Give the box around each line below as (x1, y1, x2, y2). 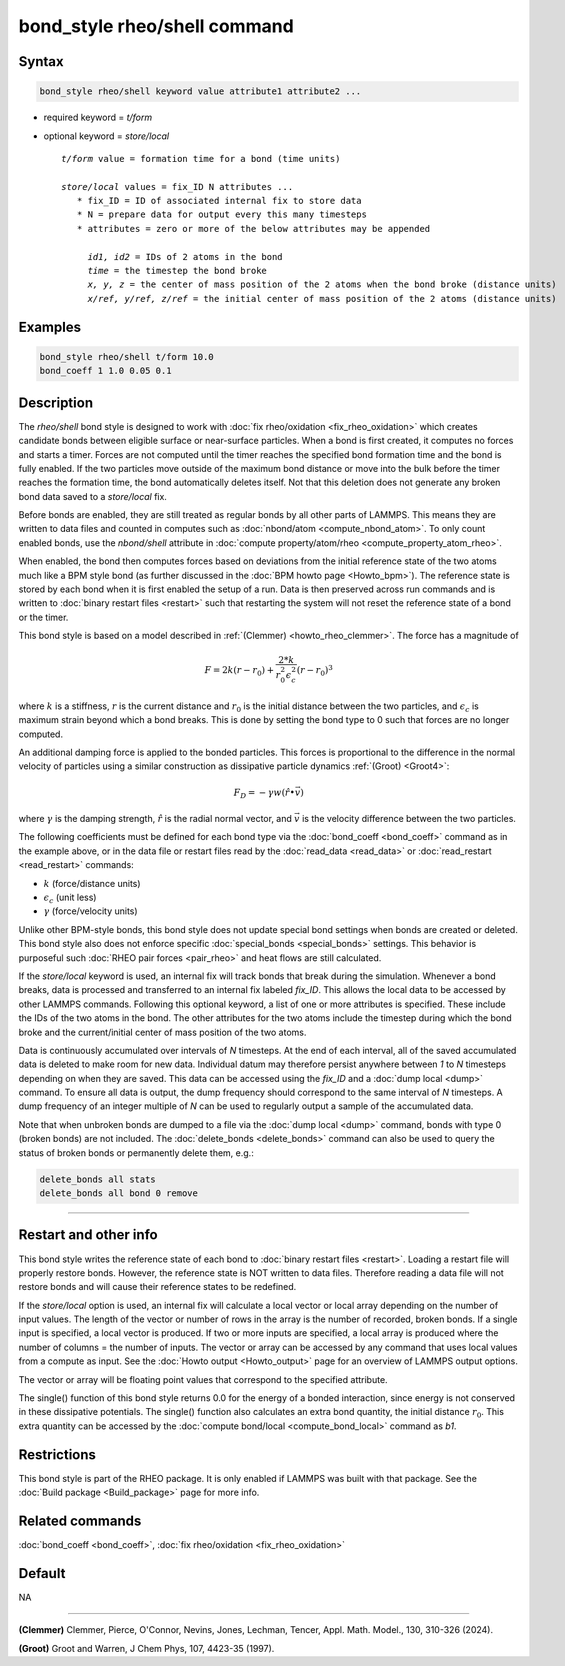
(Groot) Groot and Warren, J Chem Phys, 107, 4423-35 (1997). (18, 1642, 275, 1654)
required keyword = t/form (43, 111, 153, 124)
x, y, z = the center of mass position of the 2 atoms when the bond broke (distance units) (87, 279, 557, 290)
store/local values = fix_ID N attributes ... (61, 181, 294, 192)
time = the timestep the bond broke (87, 265, 267, 277)
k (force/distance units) (43, 877, 141, 889)
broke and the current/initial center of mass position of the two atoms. (18, 1026, 307, 1038)
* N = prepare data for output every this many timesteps (76, 209, 367, 220)
